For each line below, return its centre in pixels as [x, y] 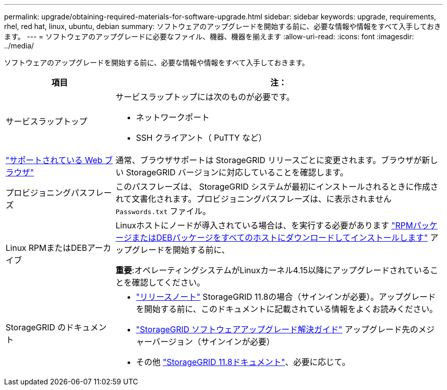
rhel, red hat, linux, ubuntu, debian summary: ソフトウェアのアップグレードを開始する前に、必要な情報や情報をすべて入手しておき [223, 26]
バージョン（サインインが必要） [214, 342]
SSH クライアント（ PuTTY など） [201, 138]
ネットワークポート [173, 117]
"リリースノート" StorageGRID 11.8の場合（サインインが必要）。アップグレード [286, 297]
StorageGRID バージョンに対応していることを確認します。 [237, 172]
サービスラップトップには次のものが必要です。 [205, 97]
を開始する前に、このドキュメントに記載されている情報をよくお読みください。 [287, 309]
